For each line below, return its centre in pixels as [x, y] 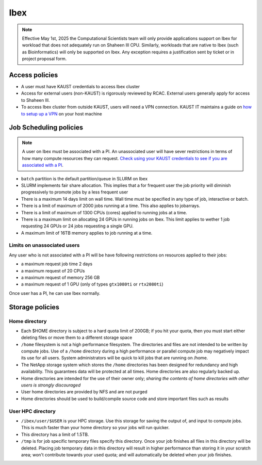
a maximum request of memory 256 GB [60, 277]
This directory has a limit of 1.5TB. [55, 434]
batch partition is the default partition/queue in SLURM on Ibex [84, 178]
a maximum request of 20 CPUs [53, 271]
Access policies [33, 75]
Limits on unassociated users [44, 245]
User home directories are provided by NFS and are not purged [84, 392]
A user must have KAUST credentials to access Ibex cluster [81, 87]
